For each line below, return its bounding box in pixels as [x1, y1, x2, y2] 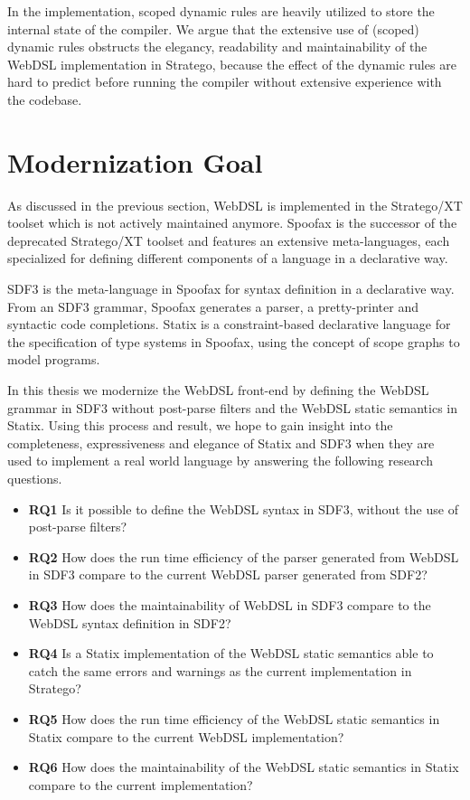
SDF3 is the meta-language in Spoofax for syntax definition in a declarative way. [7, 279, 455, 298]
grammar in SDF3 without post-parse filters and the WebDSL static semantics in [7, 398, 458, 417]
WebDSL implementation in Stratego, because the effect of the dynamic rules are [7, 54, 456, 73]
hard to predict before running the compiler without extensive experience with [7, 72, 442, 91]
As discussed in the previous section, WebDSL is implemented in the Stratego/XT [7, 195, 463, 214]
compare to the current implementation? [28, 775, 253, 794]
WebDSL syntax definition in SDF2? [28, 613, 231, 632]
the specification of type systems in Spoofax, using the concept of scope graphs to [7, 332, 460, 351]
